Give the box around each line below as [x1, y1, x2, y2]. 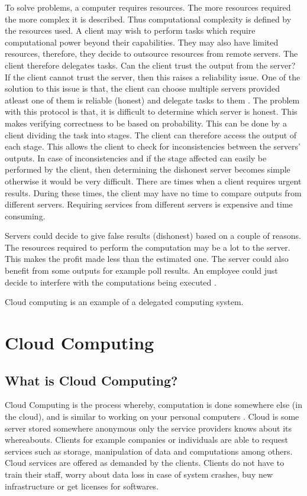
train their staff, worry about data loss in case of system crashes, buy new [5, 468, 273, 480]
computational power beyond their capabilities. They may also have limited [5, 35, 279, 48]
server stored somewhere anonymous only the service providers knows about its [5, 422, 292, 434]
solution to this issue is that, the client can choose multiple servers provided [5, 82, 280, 95]
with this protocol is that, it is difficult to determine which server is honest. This [5, 105, 298, 118]
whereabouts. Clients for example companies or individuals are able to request [5, 433, 288, 446]
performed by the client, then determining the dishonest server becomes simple [5, 163, 290, 176]
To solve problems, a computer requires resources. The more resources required [5, 1, 291, 13]
